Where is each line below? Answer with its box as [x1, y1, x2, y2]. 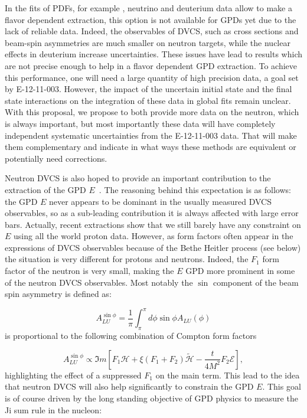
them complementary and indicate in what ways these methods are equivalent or [5, 141, 296, 153]
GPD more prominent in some [185, 264, 295, 277]
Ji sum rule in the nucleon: [5, 403, 102, 416]
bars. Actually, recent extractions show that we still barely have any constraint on [5, 218, 301, 230]
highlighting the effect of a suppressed [5, 368, 142, 381]
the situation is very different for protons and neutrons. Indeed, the [5, 253, 249, 265]
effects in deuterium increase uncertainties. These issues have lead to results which [5, 48, 302, 60]
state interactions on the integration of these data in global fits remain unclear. [5, 94, 291, 106]
